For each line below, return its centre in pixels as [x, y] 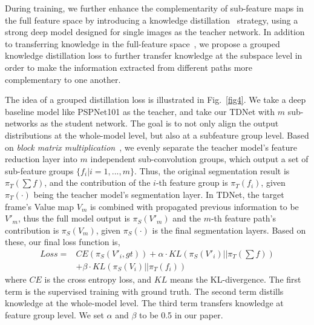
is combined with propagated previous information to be [194, 206]
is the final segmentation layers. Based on [229, 230]
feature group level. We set [54, 314]
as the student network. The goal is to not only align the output [159, 123]
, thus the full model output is [74, 218]
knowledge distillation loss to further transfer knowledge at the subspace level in [154, 55]
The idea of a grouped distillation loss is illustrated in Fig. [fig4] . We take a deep [155, 100]
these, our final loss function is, [63, 242]
